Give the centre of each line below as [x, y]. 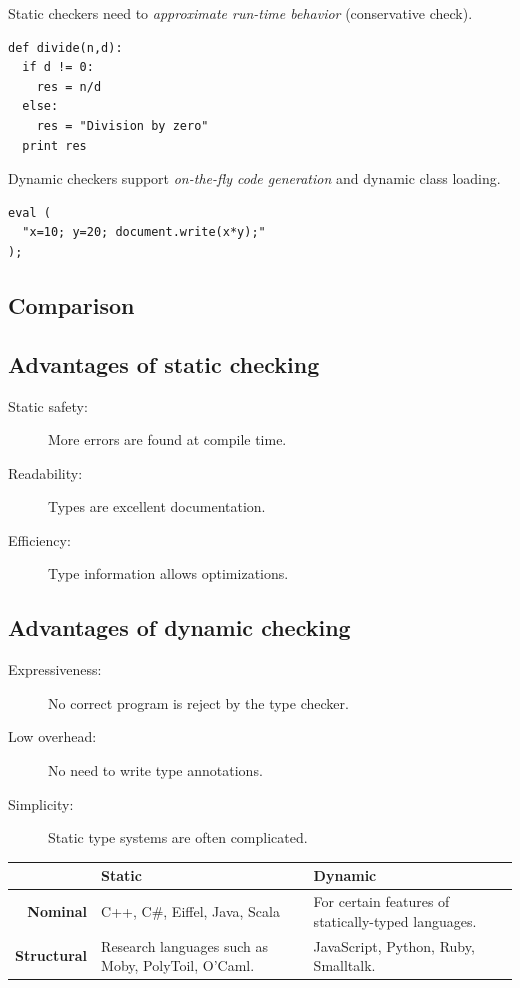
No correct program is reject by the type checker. [198, 702]
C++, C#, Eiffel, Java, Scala [190, 910]
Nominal [57, 910]
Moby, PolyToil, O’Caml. [178, 965]
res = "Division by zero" [122, 125]
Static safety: [48, 405]
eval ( [29, 212]
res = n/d [69, 86]
